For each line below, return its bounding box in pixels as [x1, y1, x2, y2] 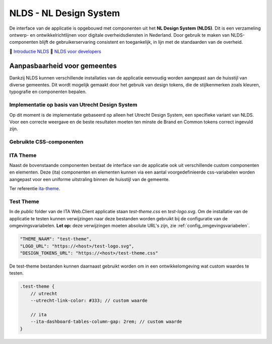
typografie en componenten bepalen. [9, 89, 87, 95]
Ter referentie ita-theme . [9, 186, 60, 192]
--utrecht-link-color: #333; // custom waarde [30, 298, 148, 304]
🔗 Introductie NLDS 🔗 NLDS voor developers [9, 48, 102, 54]
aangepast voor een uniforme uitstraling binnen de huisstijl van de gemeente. [9, 176, 170, 182]
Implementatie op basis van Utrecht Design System [9, 101, 138, 108]
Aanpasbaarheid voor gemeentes [9, 61, 117, 70]
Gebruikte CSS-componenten [9, 138, 84, 145]
